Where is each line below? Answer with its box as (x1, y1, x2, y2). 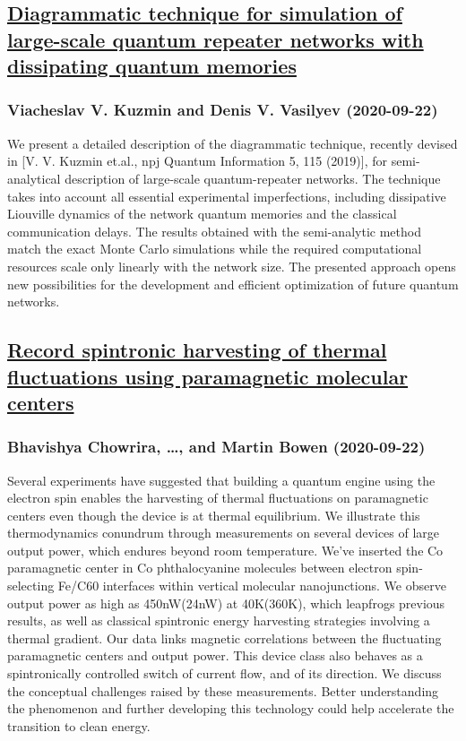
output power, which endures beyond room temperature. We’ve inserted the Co (7, 540, 444, 559)
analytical (7, 168, 61, 187)
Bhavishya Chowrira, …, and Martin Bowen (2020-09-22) (7, 435, 426, 458)
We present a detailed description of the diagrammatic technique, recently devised (7, 134, 458, 152)
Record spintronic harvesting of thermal (7, 336, 387, 364)
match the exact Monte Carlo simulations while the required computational (7, 239, 422, 258)
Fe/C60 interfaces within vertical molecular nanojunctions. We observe (57, 576, 446, 595)
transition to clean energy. (7, 716, 151, 735)
